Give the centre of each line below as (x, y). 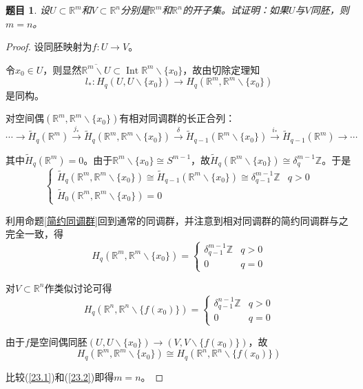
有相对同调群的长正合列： (177, 118)
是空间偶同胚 (58, 341)
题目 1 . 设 (28, 10)
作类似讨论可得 (78, 287)
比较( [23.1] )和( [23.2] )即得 (60, 376)
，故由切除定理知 (221, 69)
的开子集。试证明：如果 (235, 10)
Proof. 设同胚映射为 (49, 46)
